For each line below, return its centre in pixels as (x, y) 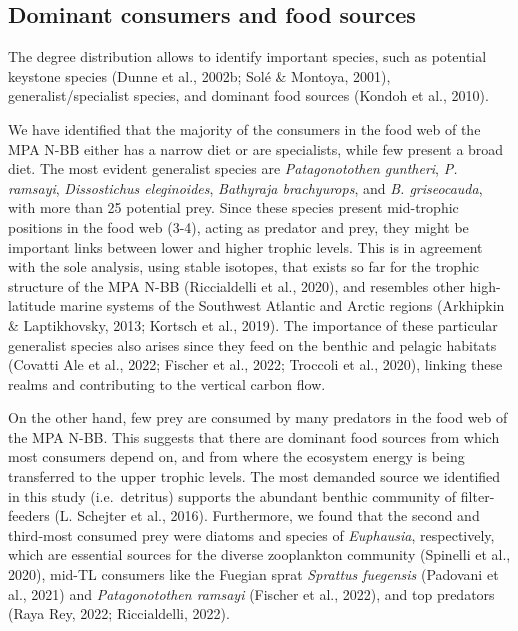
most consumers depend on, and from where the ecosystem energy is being (236, 456)
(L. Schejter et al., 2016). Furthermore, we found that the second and (267, 515)
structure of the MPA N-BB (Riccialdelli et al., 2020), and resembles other (236, 285)
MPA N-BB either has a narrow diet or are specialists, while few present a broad (256, 148)
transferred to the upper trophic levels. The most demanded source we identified (254, 476)
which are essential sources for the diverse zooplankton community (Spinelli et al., (259, 554)
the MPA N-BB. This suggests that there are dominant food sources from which (254, 436)
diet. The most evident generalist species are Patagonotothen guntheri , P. (233, 168)
